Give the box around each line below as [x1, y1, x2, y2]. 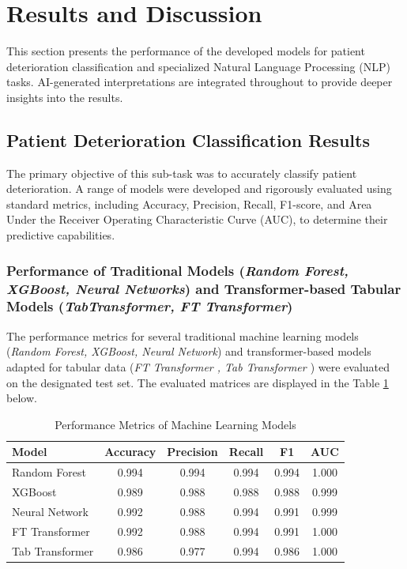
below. [6, 390, 37, 406]
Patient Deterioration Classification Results [6, 127, 370, 152]
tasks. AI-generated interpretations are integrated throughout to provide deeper [6, 73, 393, 90]
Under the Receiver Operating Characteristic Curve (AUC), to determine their [6, 211, 388, 228]
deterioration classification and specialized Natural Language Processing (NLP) [6, 58, 390, 74]
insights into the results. [6, 89, 123, 105]
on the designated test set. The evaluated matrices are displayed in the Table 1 [6, 374, 389, 390]
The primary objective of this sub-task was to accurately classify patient [6, 164, 357, 181]
